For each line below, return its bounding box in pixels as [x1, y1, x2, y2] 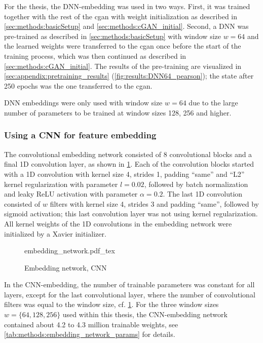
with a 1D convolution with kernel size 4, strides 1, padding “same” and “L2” [4, 168, 245, 179]
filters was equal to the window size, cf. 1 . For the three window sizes [4, 299, 219, 310]
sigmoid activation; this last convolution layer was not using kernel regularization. [4, 208, 258, 219]
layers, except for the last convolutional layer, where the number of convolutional [4, 289, 255, 299]
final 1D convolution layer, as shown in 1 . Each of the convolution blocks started [4, 159, 254, 169]
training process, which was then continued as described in [4, 50, 186, 61]
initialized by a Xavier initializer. [4, 228, 106, 239]
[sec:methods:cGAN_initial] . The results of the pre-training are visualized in [4, 60, 242, 71]
